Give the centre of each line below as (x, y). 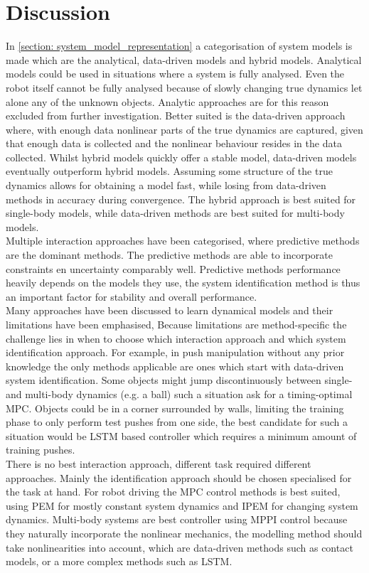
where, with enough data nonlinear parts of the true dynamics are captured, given (184, 129)
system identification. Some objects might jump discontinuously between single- (179, 380)
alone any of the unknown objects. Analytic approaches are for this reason (167, 101)
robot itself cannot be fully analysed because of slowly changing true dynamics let (184, 87)
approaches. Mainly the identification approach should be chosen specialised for (179, 477)
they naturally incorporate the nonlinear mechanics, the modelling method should (184, 533)
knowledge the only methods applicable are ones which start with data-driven (175, 366)
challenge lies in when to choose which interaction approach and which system (176, 338)
